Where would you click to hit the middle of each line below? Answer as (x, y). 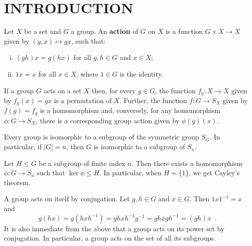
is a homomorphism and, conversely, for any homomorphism (130, 110)
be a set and (43, 31)
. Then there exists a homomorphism (187, 163)
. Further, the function (153, 100)
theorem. (17, 182)
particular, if (23, 147)
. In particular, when (130, 173)
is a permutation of (83, 100)
